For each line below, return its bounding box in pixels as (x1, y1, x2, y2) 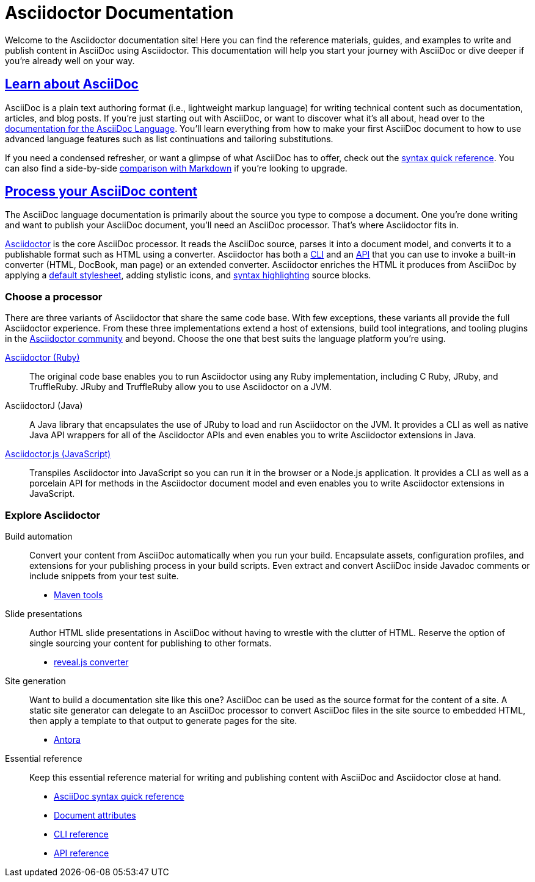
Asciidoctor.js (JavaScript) (5, 449, 111, 460)
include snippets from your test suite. (29, 570, 179, 581)
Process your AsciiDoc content (5, 184, 198, 200)
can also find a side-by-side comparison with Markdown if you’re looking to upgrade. (5, 162, 348, 173)
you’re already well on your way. (5, 55, 135, 66)
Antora (54, 734, 81, 745)
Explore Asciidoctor (5, 508, 101, 521)
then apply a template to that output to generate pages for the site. (29, 715, 297, 726)
